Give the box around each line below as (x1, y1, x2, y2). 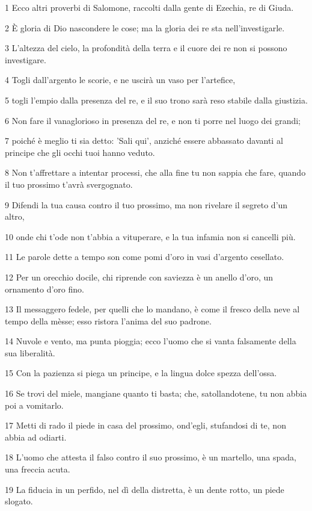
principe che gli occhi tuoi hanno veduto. (5, 146, 155, 158)
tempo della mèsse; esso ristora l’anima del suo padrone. (5, 314, 212, 327)
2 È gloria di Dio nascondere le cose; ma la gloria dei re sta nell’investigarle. (5, 21, 285, 34)
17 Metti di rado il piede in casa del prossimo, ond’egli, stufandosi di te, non (5, 419, 286, 432)
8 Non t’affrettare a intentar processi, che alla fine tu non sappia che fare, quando (5, 166, 306, 179)
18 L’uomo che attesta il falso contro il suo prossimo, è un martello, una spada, (5, 451, 296, 463)
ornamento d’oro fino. (5, 282, 84, 295)
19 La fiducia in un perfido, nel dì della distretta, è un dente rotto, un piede (5, 483, 284, 495)
